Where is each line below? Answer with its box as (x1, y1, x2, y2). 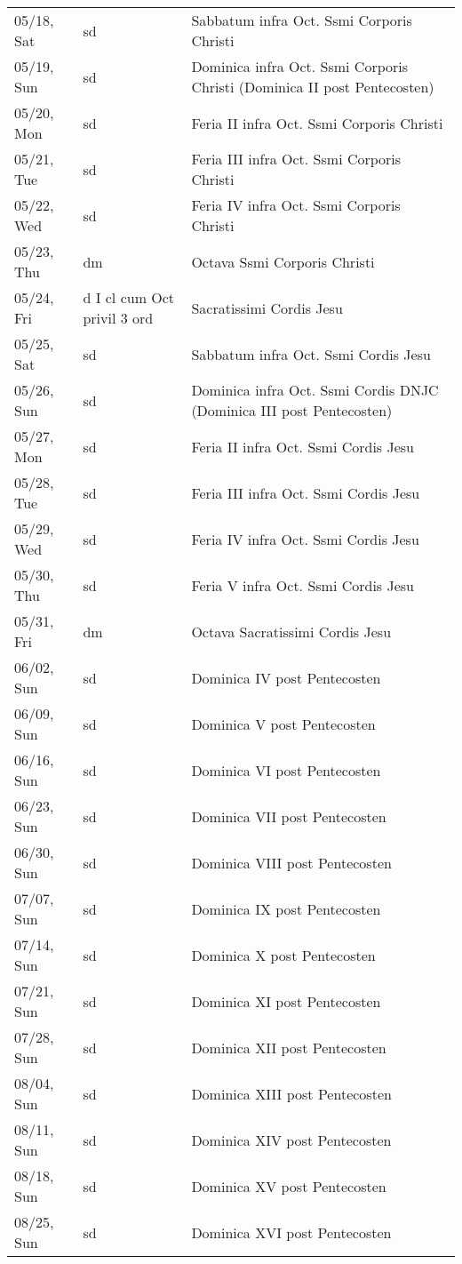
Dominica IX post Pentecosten (191, 898, 381, 919)
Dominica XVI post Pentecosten (191, 1221, 392, 1243)
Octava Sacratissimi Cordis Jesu (191, 620, 392, 642)
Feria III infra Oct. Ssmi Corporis (191, 148, 402, 169)
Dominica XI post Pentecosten (191, 990, 381, 1012)
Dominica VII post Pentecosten (191, 805, 386, 827)
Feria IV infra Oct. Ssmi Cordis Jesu (191, 528, 419, 549)
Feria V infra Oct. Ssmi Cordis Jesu (191, 574, 415, 596)
